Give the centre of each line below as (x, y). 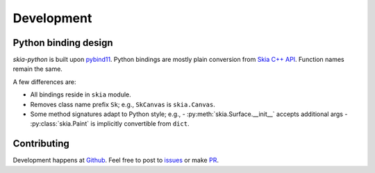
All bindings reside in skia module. (81, 94)
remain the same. (37, 69)
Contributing (41, 143)
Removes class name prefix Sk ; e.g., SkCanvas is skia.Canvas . (123, 104)
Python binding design (63, 43)
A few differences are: (44, 82)
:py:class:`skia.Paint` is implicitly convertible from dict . (110, 124)
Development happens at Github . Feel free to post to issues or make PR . (116, 160)
